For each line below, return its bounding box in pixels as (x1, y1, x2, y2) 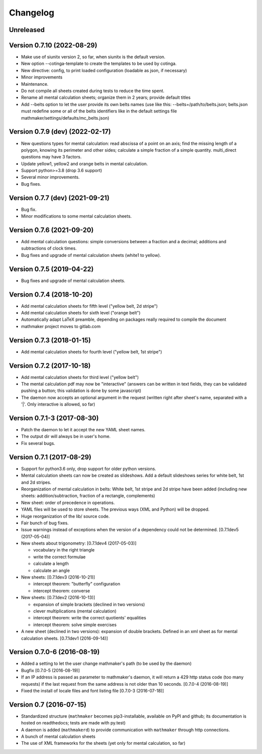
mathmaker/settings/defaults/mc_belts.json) (21, 115, 110, 121)
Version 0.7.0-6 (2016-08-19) (9, 648, 100, 656)
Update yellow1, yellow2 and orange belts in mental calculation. (21, 160, 148, 167)
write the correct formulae (33, 554, 86, 560)
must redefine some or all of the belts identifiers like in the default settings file (21, 108, 177, 114)
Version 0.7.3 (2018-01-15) (9, 336, 91, 344)
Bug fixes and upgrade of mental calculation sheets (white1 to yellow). (21, 252, 161, 258)
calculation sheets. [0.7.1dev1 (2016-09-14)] (21, 635, 108, 641)
